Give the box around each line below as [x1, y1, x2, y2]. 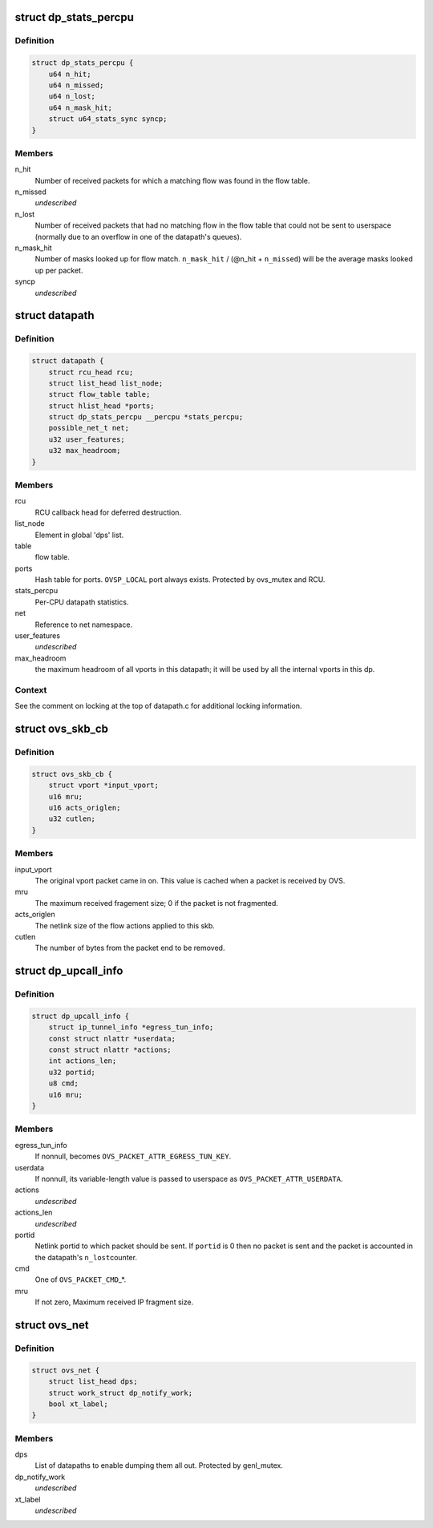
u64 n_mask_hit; [48, 103, 112, 112]
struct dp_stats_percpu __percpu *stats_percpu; [48, 413, 244, 422]
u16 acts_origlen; [48, 803, 121, 813]
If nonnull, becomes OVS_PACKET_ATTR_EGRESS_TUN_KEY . [34, 1151, 232, 1162]
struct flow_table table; [48, 390, 151, 399]
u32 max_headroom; [48, 446, 121, 455]
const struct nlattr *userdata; [48, 1034, 176, 1043]
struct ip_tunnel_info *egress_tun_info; [48, 1023, 214, 1032]
